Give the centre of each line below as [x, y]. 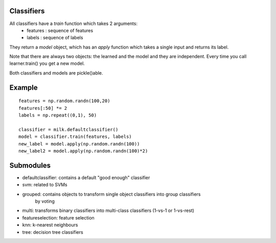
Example [24, 88]
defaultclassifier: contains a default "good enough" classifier [86, 177]
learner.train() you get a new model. [47, 63]
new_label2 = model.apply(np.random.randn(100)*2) [83, 151]
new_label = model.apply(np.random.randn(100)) [79, 144]
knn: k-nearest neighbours [50, 225]
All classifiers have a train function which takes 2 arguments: [74, 23]
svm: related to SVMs [45, 185]
